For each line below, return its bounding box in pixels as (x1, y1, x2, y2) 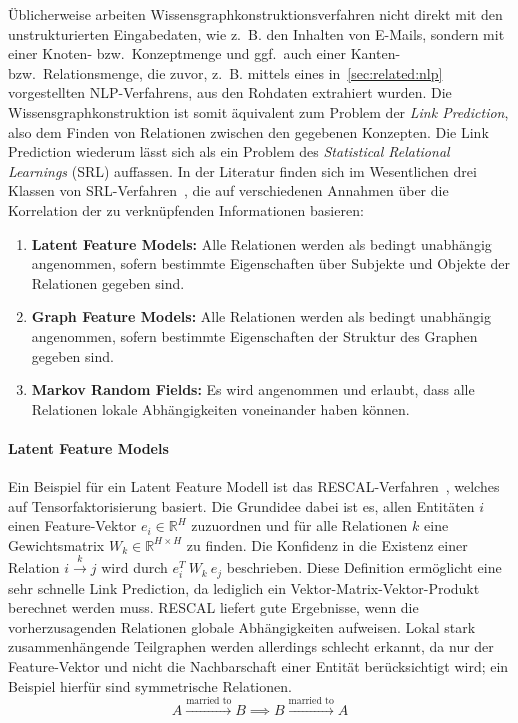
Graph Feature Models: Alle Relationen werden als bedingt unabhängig (31, 306, 491, 327)
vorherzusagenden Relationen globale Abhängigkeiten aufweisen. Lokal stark (8, 616, 476, 637)
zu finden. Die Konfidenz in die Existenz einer (186, 534, 468, 555)
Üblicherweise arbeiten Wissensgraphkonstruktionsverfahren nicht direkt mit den (8, 4, 503, 24)
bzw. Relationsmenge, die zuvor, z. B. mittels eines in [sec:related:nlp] (8, 62, 443, 83)
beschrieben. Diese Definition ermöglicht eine (226, 557, 502, 578)
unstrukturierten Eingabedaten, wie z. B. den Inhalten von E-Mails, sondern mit (8, 23, 505, 44)
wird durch (101, 557, 168, 578)
